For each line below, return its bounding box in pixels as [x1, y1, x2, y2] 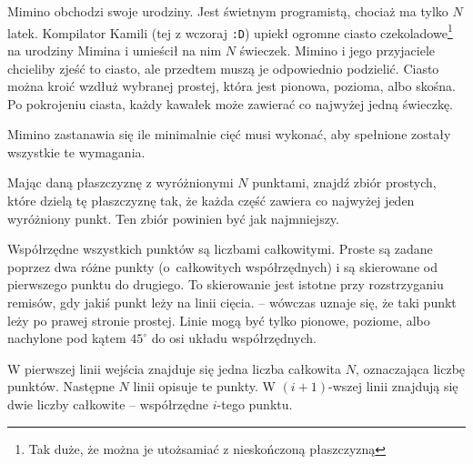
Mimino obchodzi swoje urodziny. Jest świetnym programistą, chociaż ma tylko [7, 2, 448, 20]
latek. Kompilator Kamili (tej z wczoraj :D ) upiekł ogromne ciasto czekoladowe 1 [7, 20, 453, 42]
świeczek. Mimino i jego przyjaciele [239, 40, 436, 59]
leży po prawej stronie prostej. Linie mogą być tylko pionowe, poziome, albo [7, 310, 430, 329]
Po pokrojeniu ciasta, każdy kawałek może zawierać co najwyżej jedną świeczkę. [7, 94, 454, 113]
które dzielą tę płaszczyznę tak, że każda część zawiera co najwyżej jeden [7, 191, 415, 210]
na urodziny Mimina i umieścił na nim [7, 40, 222, 59]
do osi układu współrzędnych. [151, 328, 317, 348]
